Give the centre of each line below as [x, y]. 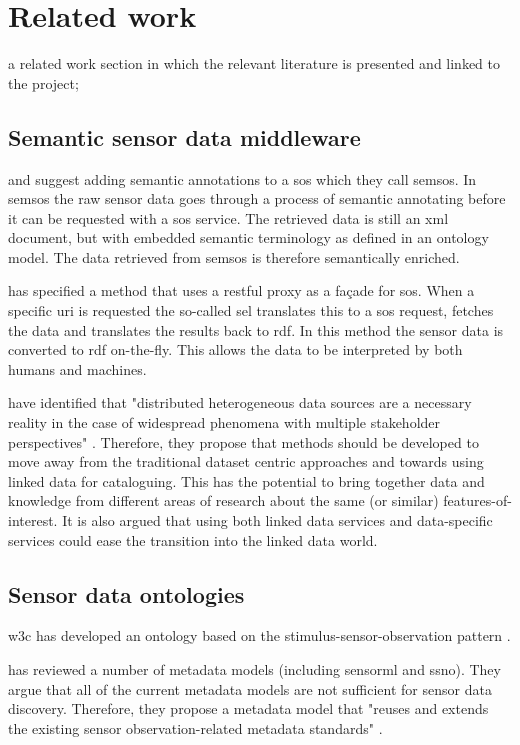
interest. [33, 520]
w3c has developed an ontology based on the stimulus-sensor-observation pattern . [259, 635]
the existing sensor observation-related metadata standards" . [195, 727]
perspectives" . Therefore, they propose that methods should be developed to [243, 441]
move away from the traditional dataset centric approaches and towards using [246, 461]
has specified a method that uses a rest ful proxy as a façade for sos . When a [241, 290]
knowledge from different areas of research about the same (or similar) [223, 500]
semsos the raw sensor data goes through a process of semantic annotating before [257, 198]
